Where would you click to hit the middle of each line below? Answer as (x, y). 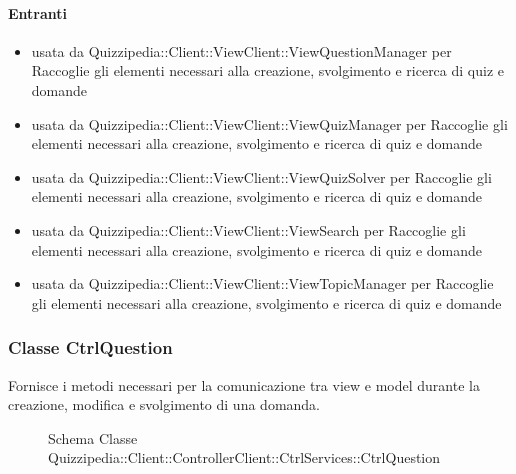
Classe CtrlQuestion (90, 347)
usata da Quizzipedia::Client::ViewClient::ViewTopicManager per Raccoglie (262, 283)
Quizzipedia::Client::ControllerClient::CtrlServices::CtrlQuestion (244, 457)
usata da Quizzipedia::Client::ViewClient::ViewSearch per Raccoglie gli (248, 229)
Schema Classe (93, 437)
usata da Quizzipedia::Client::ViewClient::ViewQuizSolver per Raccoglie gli (261, 176)
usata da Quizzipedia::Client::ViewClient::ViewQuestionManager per (241, 50)
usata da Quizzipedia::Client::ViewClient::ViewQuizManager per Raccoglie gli (269, 123)
